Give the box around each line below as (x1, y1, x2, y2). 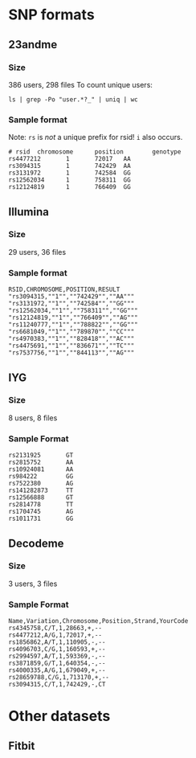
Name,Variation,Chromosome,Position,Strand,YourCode (8, 617, 189, 625)
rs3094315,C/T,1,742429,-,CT (8, 681, 106, 689)
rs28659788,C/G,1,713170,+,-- (8, 674, 110, 682)
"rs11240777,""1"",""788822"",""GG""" (8, 321, 138, 329)
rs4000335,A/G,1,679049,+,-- (8, 666, 106, 674)
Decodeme (8, 536, 64, 550)
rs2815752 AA (8, 458, 74, 467)
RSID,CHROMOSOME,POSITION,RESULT (8, 285, 120, 294)
